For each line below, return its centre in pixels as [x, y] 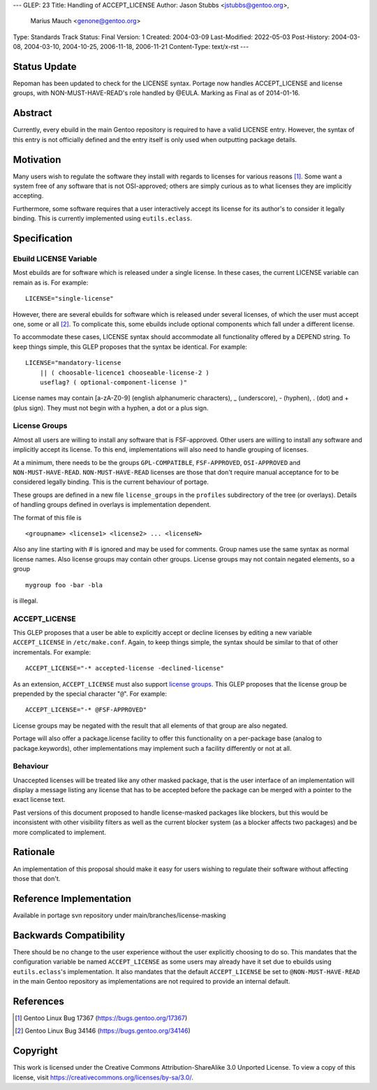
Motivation [37, 160]
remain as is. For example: [51, 282]
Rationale [34, 852]
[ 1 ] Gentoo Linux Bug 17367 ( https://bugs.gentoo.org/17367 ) [101, 1018]
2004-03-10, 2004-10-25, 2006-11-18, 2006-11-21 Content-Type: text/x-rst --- [136, 47]
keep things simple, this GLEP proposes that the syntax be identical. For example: [130, 347]
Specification [43, 239]
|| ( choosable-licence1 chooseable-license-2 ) [124, 373]
